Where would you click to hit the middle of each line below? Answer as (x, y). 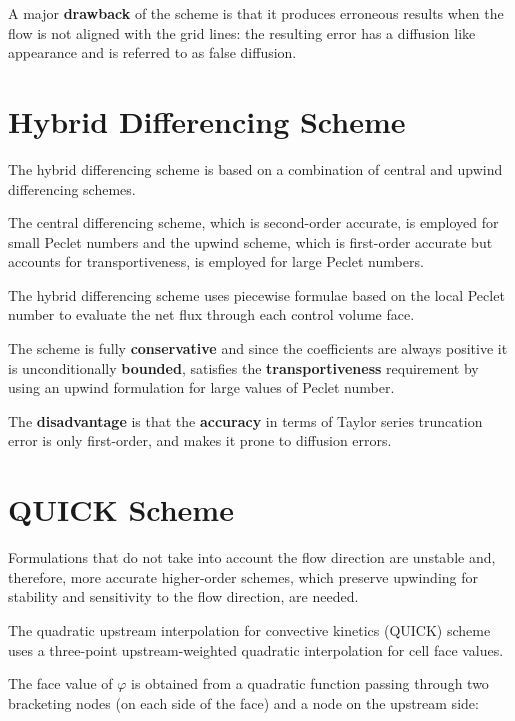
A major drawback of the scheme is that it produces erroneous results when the (256, 13)
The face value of (60, 683)
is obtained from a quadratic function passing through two (310, 683)
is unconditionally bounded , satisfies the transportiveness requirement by (243, 367)
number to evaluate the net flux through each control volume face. (211, 314)
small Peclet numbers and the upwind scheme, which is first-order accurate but (250, 241)
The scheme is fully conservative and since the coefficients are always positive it (258, 348)
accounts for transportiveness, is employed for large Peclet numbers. (216, 261)
